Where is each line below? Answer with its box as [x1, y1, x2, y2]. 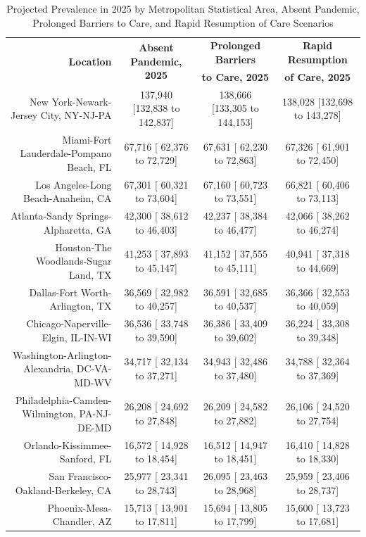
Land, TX [68, 267, 112, 282]
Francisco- [68, 469, 112, 484]
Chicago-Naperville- [26, 316, 112, 331]
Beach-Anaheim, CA [23, 191, 112, 206]
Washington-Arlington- [12, 347, 112, 362]
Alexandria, [23, 361, 74, 376]
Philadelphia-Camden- [15, 392, 112, 407]
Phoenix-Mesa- [47, 500, 112, 514]
